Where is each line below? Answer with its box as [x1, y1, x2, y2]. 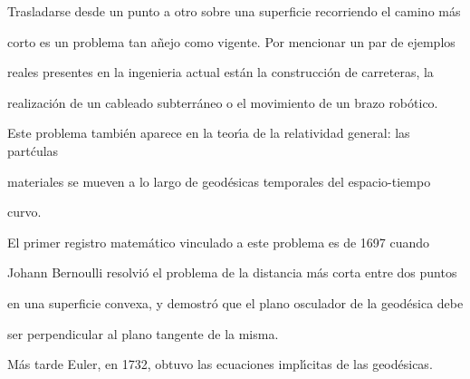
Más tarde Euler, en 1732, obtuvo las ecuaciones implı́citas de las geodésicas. [7, 355, 433, 374]
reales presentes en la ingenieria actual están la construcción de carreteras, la [7, 63, 434, 82]
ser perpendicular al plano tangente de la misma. [7, 324, 279, 343]
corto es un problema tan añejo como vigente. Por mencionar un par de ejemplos [7, 32, 456, 51]
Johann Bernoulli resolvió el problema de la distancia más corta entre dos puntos [7, 263, 457, 282]
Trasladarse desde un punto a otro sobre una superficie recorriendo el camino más [7, 2, 461, 20]
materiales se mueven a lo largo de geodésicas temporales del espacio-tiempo [7, 171, 431, 190]
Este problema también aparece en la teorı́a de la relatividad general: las [7, 123, 410, 142]
